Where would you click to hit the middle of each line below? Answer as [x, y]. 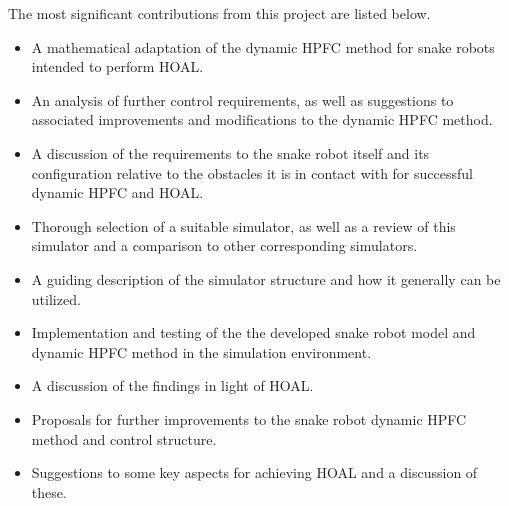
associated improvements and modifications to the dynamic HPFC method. [262, 119]
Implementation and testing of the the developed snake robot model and [253, 332]
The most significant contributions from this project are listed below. [219, 13]
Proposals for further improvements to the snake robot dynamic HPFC [249, 418]
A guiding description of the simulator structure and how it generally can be [266, 278]
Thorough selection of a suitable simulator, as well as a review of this [243, 225]
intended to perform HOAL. [117, 66]
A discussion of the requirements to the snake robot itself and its [230, 152]
